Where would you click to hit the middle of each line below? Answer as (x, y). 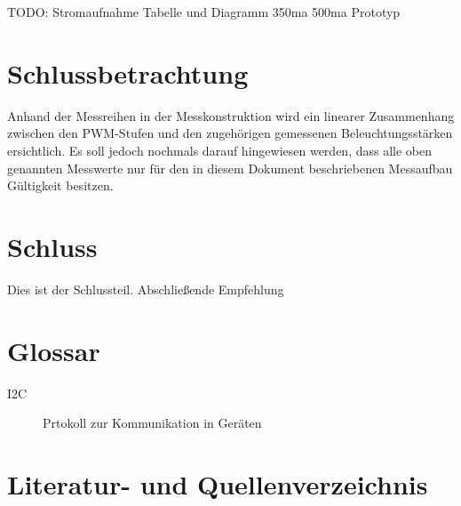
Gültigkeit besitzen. (60, 185)
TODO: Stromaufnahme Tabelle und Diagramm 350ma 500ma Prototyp (204, 12)
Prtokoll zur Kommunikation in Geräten (152, 423)
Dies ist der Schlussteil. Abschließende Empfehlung (146, 289)
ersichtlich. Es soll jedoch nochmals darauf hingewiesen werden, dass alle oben (219, 150)
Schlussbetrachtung (128, 72)
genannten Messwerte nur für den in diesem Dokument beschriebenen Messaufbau (230, 168)
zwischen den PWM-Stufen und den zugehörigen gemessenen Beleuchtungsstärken (230, 133)
